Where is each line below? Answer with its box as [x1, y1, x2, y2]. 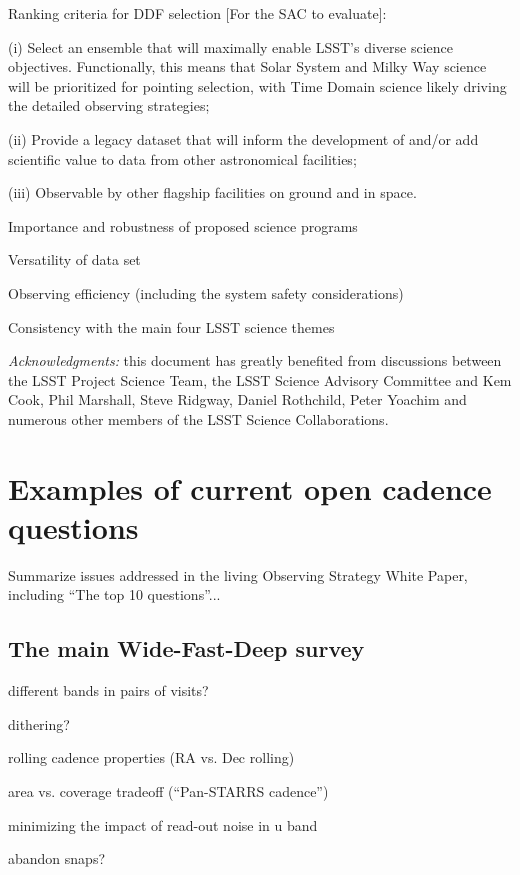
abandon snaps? [8, 848, 106, 869]
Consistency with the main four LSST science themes [8, 316, 335, 337]
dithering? [8, 713, 70, 734]
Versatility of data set [8, 249, 141, 270]
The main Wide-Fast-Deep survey [8, 633, 365, 664]
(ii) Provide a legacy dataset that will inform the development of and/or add [8, 128, 479, 149]
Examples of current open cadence [8, 467, 492, 508]
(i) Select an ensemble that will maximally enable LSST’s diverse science [8, 36, 453, 57]
